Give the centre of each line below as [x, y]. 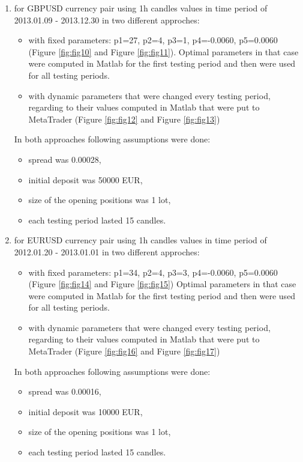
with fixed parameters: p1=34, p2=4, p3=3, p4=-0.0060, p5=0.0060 [153, 272]
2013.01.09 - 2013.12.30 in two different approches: [107, 20]
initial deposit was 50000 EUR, [85, 179]
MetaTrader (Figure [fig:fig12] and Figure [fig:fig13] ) [124, 119]
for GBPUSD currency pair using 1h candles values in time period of [141, 8]
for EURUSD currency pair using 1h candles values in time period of [140, 240]
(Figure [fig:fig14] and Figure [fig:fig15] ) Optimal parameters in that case [162, 284]
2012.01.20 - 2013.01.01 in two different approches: [107, 251]
